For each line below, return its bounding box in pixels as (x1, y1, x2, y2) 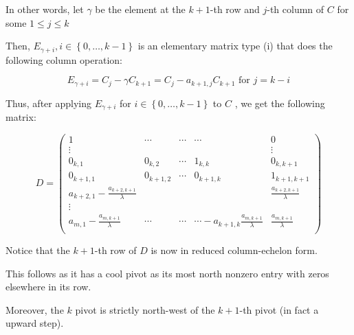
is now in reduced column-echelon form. (151, 243, 318, 257)
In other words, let (5, 2, 84, 16)
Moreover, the (5, 302, 64, 316)
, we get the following (234, 95, 325, 110)
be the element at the (95, 2, 186, 16)
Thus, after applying (5, 95, 91, 110)
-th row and (210, 2, 260, 16)
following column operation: (5, 52, 123, 67)
